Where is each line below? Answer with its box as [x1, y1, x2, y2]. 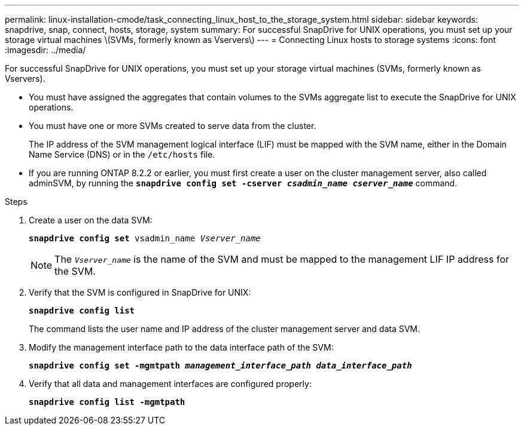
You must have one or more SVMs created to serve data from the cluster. [29, 121, 316, 131]
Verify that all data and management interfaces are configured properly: [29, 379, 312, 389]
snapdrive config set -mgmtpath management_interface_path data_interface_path [29, 361, 412, 370]
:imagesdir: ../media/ [5, 45, 86, 55]
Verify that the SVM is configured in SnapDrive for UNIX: [29, 287, 251, 297]
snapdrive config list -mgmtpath [29, 397, 185, 407]
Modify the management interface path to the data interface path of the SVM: [29, 342, 334, 352]
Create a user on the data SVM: [29, 215, 153, 225]
